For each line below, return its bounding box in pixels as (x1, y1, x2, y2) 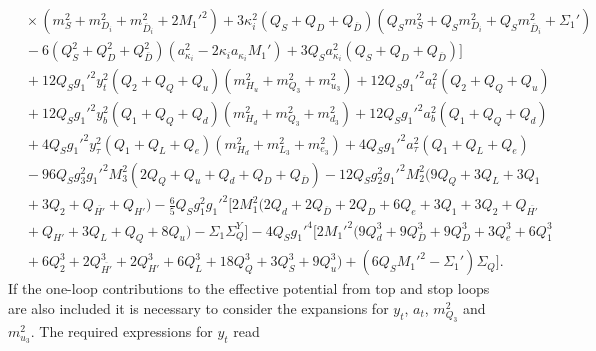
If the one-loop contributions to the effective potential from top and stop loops (8, 278, 490, 299)
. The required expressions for (30, 321, 213, 342)
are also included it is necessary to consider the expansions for (8, 297, 389, 318)
